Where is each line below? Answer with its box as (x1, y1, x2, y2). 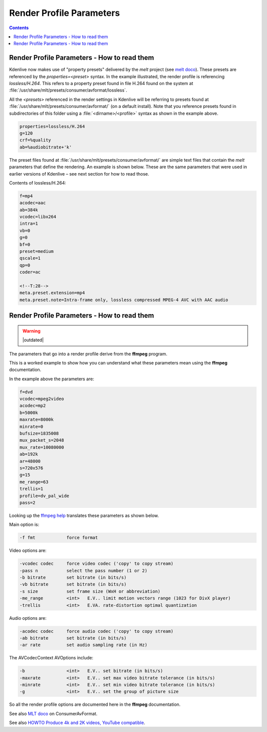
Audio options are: (9, 615, 47, 621)
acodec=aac (19, 200, 46, 206)
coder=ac (19, 270, 41, 275)
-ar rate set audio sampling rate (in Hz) (19, 642, 148, 648)
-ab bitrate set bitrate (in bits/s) (19, 635, 127, 640)
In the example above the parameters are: (9, 376, 94, 382)
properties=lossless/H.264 (19, 124, 85, 129)
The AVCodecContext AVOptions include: (9, 655, 93, 661)
